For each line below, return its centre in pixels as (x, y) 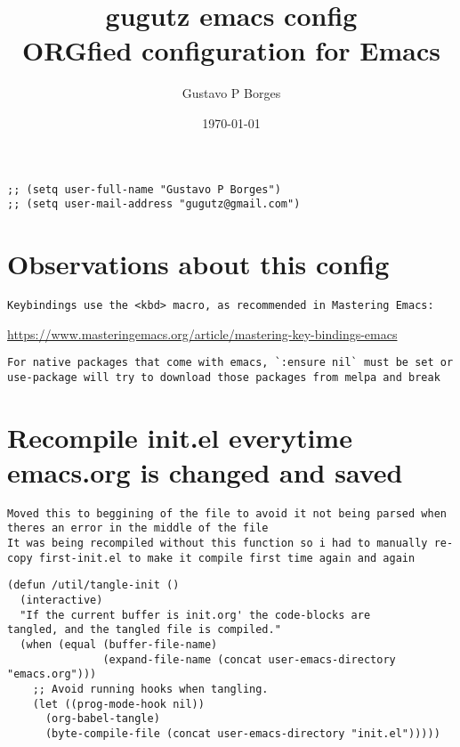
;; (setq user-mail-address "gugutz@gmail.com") (154, 204)
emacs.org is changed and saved (205, 471)
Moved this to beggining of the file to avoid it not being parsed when (227, 513)
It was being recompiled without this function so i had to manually (218, 544)
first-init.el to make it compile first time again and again (227, 558)
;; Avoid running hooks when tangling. (150, 690)
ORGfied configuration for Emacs (231, 50)
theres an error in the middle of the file (138, 528)
